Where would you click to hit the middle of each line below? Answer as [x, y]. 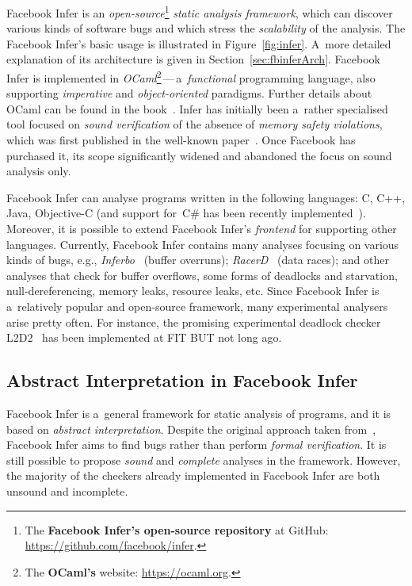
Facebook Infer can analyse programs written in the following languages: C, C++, [206, 197]
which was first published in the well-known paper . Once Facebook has [181, 140]
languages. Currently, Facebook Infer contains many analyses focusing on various [203, 244]
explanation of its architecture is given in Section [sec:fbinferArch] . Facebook [193, 59]
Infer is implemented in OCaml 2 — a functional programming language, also [191, 77]
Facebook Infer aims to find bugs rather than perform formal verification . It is [196, 444]
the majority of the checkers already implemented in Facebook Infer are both [193, 475]
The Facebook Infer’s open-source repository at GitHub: [177, 529]
